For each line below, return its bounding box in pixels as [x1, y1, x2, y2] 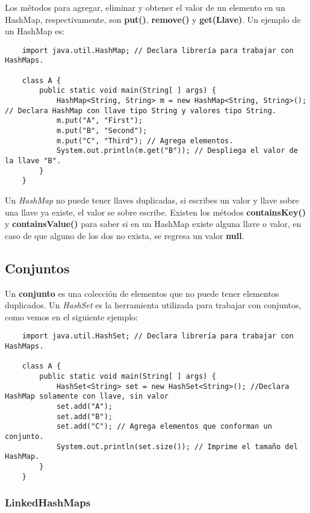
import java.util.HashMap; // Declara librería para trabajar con [22, 46, 294, 55]
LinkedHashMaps [5, 495, 91, 510]
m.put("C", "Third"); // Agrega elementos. [56, 136, 234, 145]
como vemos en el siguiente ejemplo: [5, 310, 138, 323]
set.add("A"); [56, 402, 113, 411]
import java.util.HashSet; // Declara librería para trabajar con [22, 332, 294, 341]
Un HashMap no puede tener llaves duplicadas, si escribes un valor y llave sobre [5, 193, 299, 206]
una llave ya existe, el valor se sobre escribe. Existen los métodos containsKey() [5, 205, 306, 218]
